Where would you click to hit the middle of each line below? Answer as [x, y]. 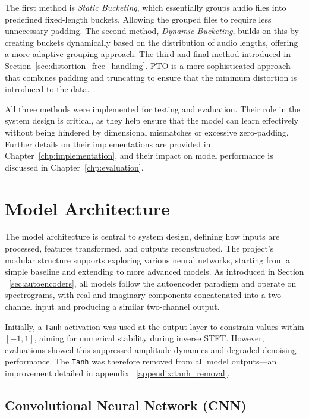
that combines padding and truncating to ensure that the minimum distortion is [151, 77]
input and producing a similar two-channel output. [127, 306]
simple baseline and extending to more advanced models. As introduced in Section [154, 271]
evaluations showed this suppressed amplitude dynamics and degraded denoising [151, 349]
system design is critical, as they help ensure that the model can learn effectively [152, 120]
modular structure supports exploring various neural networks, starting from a [148, 260]
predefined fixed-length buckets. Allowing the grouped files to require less [138, 19]
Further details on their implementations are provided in [108, 144]
